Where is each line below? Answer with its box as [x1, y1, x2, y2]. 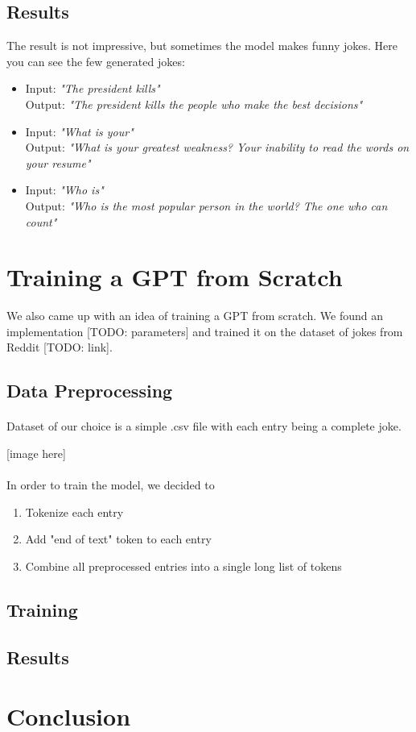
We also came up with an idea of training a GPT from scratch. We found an [6, 307, 384, 324]
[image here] [6, 445, 66, 462]
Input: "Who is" [25, 181, 104, 198]
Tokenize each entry [25, 503, 124, 520]
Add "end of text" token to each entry [25, 530, 212, 547]
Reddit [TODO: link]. [6, 339, 113, 356]
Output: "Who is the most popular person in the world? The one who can [25, 197, 388, 214]
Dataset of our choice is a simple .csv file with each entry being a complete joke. [6, 418, 402, 435]
